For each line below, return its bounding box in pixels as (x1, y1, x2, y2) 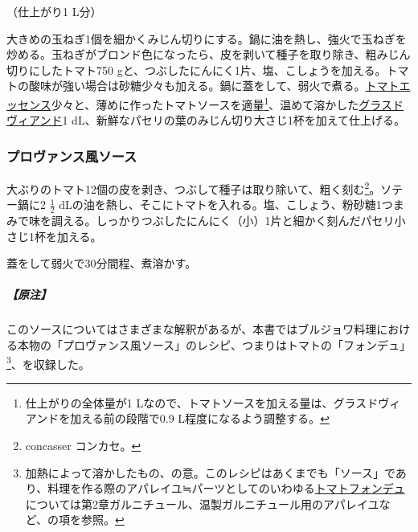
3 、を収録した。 (6, 353, 90, 372)
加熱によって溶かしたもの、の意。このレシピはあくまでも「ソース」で (25, 464, 395, 481)
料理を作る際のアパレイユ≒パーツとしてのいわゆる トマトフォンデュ (47, 480, 405, 497)
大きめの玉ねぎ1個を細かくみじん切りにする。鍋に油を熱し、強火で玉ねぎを (6, 30, 407, 47)
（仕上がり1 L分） (6, 3, 102, 19)
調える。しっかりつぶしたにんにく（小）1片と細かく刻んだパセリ (51, 212, 395, 229)
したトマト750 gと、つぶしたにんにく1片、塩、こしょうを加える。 (39, 61, 387, 78)
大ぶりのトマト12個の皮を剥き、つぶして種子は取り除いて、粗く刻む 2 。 (6, 178, 381, 197)
